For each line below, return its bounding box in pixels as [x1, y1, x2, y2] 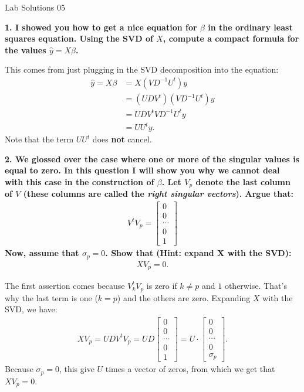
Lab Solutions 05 [5, 1, 65, 13]
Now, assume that [5, 247, 79, 259]
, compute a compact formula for [163, 32, 299, 45]
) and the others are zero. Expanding [117, 291, 251, 304]
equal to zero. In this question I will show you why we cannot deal [5, 164, 280, 176]
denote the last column [195, 175, 291, 188]
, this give [59, 363, 94, 375]
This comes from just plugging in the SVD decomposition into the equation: [5, 63, 279, 76]
